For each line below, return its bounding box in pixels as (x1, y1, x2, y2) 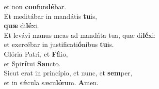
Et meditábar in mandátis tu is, (4, 11, 97, 21)
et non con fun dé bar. (4, 1, 66, 11)
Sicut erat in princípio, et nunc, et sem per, (4, 68, 132, 78)
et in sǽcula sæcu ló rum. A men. (4, 77, 99, 87)
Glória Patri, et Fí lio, (4, 48, 68, 59)
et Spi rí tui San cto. (4, 58, 61, 68)
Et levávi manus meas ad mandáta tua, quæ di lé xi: (4, 30, 156, 40)
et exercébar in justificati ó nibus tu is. (4, 39, 114, 49)
